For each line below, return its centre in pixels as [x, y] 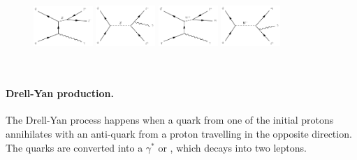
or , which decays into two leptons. [232, 147]
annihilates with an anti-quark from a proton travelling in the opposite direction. [179, 134]
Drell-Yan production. [60, 93]
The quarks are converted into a [74, 147]
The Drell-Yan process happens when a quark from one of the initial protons [170, 120]
